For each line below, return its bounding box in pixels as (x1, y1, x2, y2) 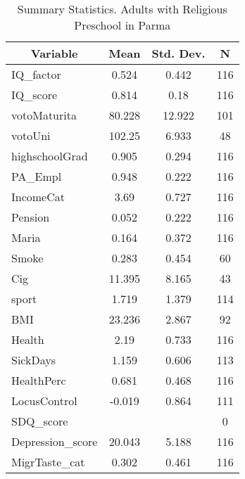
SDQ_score (11, 413, 68, 429)
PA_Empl (11, 168, 62, 184)
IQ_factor (11, 66, 61, 82)
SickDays (11, 352, 56, 368)
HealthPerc (11, 372, 66, 388)
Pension (11, 209, 50, 225)
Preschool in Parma (74, 17, 171, 33)
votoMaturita (11, 107, 77, 123)
